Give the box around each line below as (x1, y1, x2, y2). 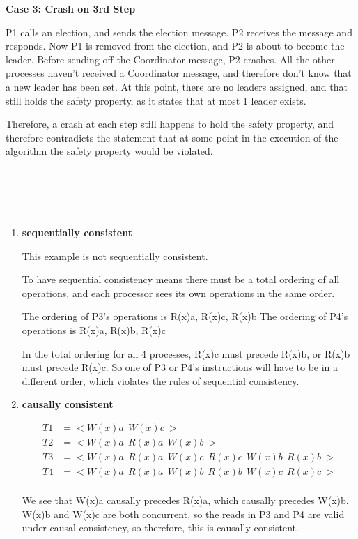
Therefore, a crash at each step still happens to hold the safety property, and (6, 116, 334, 131)
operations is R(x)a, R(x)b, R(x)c (22, 323, 166, 337)
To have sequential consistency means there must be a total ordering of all (22, 272, 340, 287)
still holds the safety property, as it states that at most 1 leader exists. (6, 93, 306, 107)
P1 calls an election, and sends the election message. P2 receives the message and (6, 24, 352, 39)
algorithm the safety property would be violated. (6, 144, 213, 158)
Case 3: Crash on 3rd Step (6, 1, 136, 15)
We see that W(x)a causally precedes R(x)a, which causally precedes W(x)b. (22, 493, 349, 508)
